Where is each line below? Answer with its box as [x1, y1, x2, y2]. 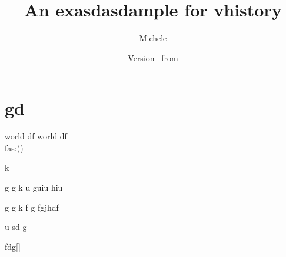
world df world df [5, 130, 67, 142]
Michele [139, 32, 167, 44]
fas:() [5, 141, 24, 153]
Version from [128, 51, 178, 64]
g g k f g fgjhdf [5, 201, 59, 213]
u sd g [5, 221, 27, 233]
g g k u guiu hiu [5, 181, 63, 193]
